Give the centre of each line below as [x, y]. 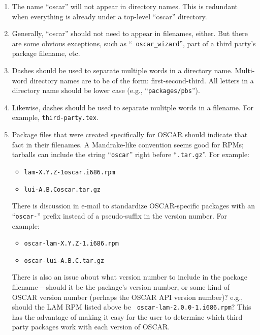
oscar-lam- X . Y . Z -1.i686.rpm [71, 244]
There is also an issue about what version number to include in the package [130, 277]
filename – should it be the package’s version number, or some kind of [121, 287]
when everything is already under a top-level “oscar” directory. [109, 16]
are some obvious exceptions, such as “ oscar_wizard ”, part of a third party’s [134, 43]
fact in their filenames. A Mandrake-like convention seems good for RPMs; [128, 144]
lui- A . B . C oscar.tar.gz [62, 189]
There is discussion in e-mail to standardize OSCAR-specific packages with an [134, 206]
